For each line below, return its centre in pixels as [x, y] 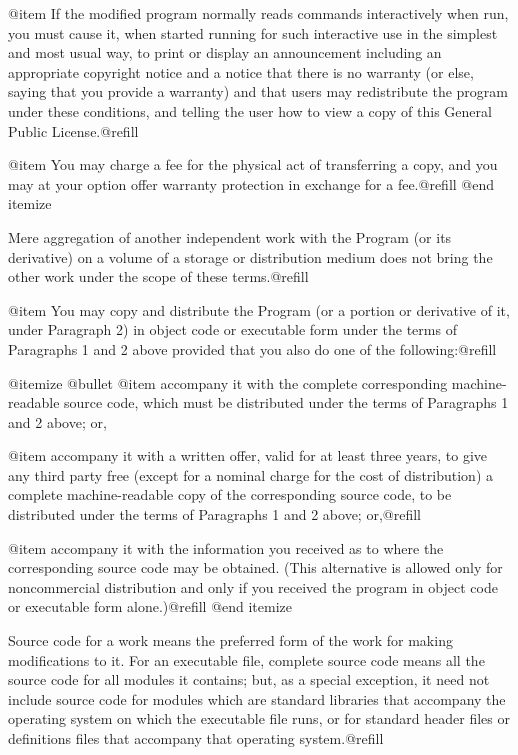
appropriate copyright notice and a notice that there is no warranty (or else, [241, 71]
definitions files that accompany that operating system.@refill [196, 738]
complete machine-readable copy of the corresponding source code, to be [230, 494]
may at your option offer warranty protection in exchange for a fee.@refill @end [251, 183]
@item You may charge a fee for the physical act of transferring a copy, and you [253, 164]
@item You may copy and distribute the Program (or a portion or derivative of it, [259, 309]
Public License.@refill [73, 130]
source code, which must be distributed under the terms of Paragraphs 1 [286, 402]
